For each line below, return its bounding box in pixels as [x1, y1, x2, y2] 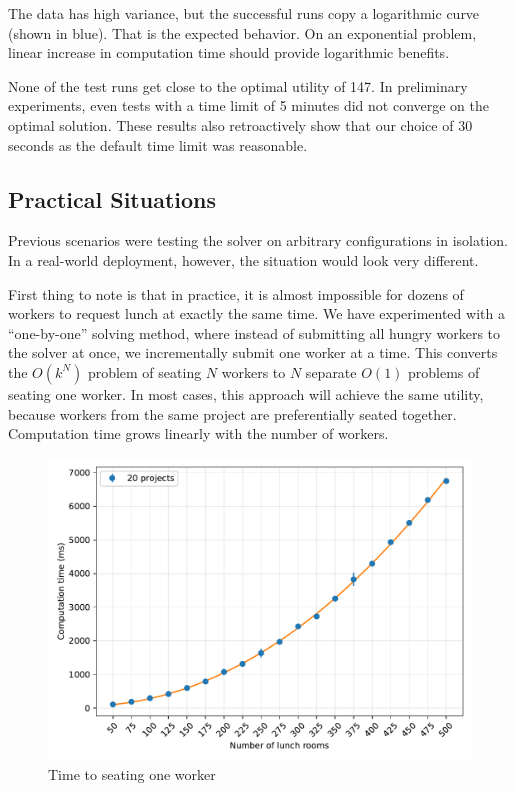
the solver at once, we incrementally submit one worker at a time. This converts [8, 342, 498, 363]
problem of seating [87, 361, 202, 382]
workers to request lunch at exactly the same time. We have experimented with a [8, 303, 505, 324]
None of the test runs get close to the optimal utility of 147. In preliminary [8, 75, 468, 96]
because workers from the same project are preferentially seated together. [8, 403, 457, 424]
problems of [408, 361, 480, 382]
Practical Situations [8, 183, 217, 214]
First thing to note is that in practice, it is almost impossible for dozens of [8, 283, 464, 304]
